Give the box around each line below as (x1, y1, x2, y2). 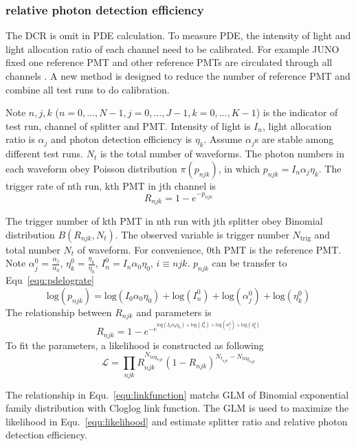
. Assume (203, 132, 243, 146)
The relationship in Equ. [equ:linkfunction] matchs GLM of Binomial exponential (5, 387, 349, 401)
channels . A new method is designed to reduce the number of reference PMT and (5, 69, 351, 82)
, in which (218, 161, 260, 175)
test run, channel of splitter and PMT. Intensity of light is (5, 118, 251, 133)
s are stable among (254, 132, 334, 146)
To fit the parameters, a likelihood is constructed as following (5, 337, 264, 352)
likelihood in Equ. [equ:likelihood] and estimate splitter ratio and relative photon (5, 414, 348, 428)
